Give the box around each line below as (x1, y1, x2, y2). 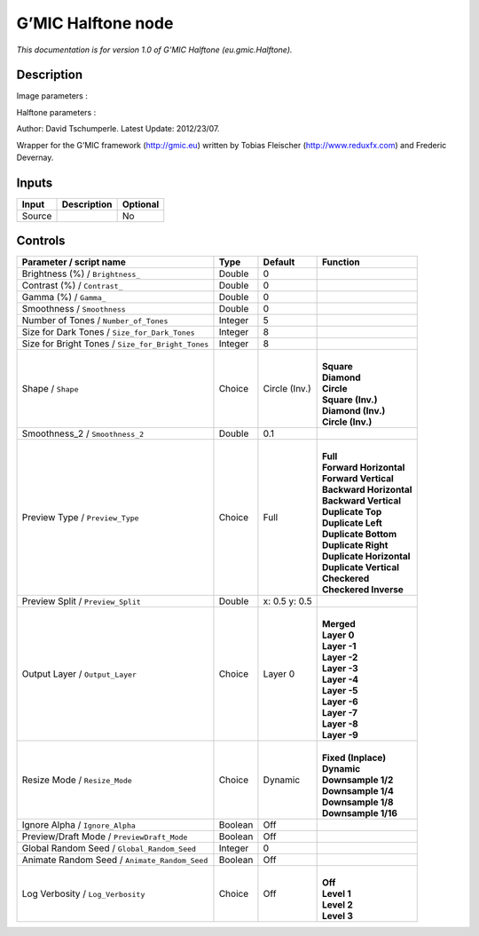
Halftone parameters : (16, 107, 97, 117)
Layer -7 (321, 707, 358, 719)
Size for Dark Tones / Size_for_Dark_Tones (21, 326, 195, 338)
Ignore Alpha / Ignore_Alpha (21, 819, 137, 831)
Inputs (16, 175, 53, 190)
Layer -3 (321, 662, 358, 675)
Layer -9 (321, 729, 359, 742)
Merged (321, 618, 357, 631)
